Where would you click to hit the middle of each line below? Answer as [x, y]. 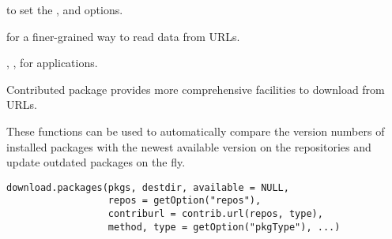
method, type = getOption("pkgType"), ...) [224, 227]
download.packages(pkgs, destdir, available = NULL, [148, 187]
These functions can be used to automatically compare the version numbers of [196, 131]
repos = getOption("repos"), [185, 201]
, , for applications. [52, 63]
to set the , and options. [65, 9]
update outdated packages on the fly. [96, 162]
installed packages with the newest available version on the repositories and [189, 146]
